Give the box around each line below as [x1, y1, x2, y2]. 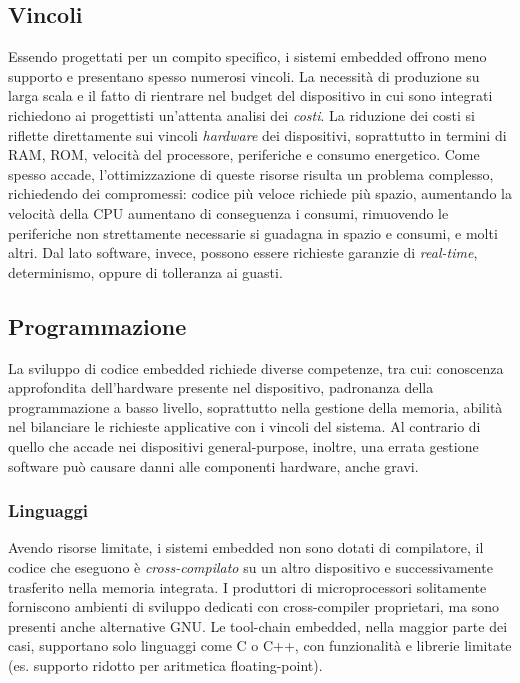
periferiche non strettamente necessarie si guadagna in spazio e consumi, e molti [8, 222, 498, 243]
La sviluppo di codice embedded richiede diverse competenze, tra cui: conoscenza [8, 357, 504, 378]
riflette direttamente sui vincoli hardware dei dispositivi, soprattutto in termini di [8, 124, 507, 145]
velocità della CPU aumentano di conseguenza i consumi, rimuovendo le [8, 202, 449, 223]
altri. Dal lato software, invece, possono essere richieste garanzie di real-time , [8, 242, 478, 263]
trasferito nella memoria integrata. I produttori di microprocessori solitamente [8, 576, 487, 597]
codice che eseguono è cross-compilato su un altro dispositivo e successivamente [8, 556, 493, 577]
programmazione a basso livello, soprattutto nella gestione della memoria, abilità [8, 396, 503, 417]
